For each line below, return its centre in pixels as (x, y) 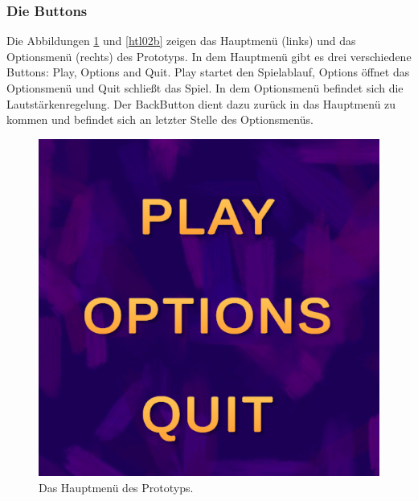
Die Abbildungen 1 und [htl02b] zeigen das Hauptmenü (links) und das (181, 41)
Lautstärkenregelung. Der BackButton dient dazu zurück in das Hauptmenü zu (201, 103)
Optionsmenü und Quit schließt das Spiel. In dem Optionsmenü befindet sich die (205, 88)
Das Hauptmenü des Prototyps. (116, 487)
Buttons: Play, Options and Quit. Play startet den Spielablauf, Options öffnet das (208, 72)
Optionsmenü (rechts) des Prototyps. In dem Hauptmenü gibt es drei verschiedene (209, 56)
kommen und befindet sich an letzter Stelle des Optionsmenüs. (160, 119)
